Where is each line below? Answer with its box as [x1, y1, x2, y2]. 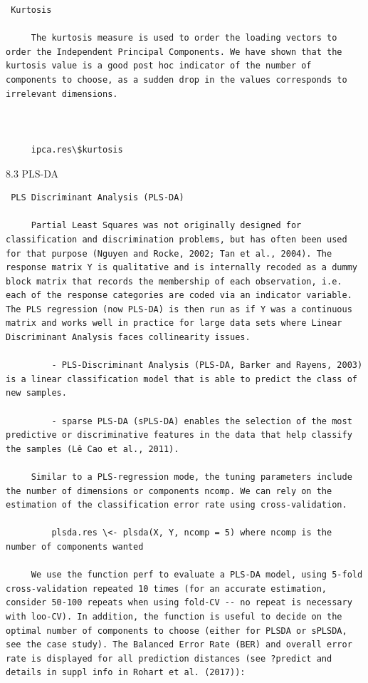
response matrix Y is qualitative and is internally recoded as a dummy [6, 262, 357, 273]
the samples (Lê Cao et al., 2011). [6, 443, 179, 454]
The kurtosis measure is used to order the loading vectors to [31, 33, 337, 43]
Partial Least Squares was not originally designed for [31, 220, 302, 231]
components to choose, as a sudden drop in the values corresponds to [6, 74, 347, 85]
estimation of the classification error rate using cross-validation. [6, 500, 347, 510]
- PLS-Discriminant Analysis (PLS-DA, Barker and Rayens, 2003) [51, 360, 363, 371]
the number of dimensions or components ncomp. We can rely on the [6, 486, 332, 496]
